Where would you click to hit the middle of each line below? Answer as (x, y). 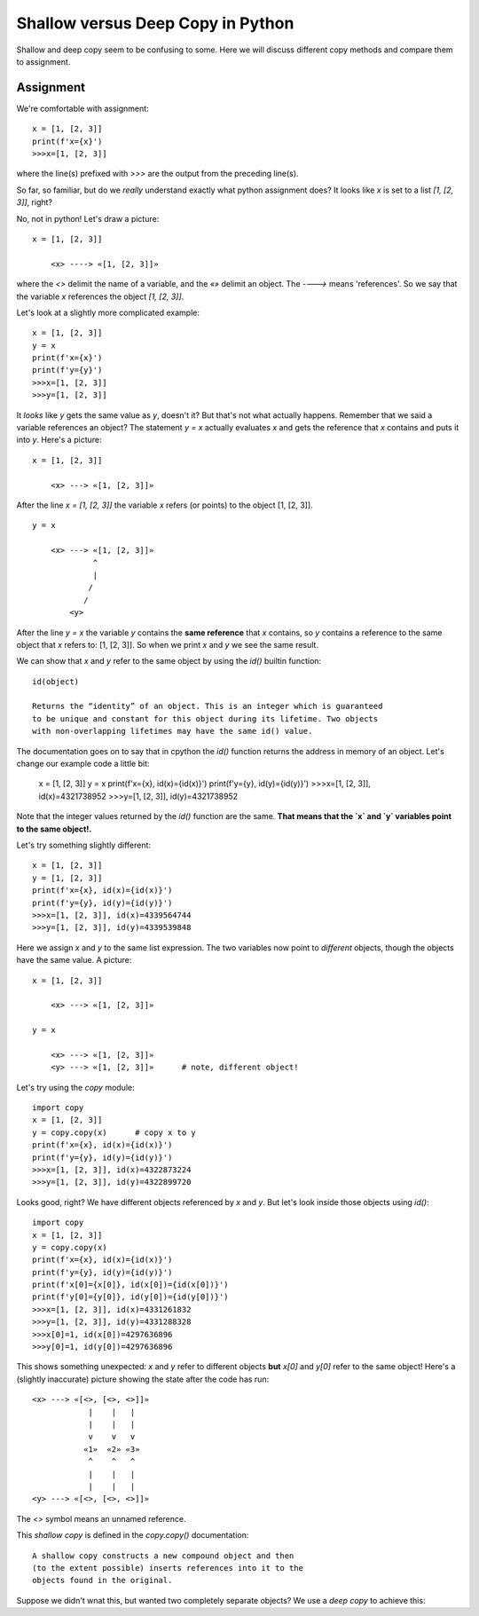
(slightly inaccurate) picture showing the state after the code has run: (143, 1379)
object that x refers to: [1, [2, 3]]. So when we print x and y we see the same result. (168, 644)
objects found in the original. (102, 1581)
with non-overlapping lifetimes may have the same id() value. (173, 731)
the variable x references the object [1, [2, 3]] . (100, 296)
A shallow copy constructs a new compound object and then (163, 1556)
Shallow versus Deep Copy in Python (155, 23)
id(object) (56, 682)
